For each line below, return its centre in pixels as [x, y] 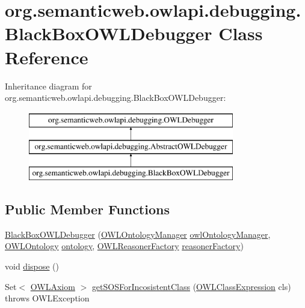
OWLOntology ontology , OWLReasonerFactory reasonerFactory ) [124, 246]
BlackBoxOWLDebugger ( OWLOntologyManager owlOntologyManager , [138, 234]
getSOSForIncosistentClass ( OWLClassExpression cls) [191, 286]
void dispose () [32, 266]
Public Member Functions [87, 209]
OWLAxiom [53, 286]
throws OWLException [47, 298]
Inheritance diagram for [48, 86]
